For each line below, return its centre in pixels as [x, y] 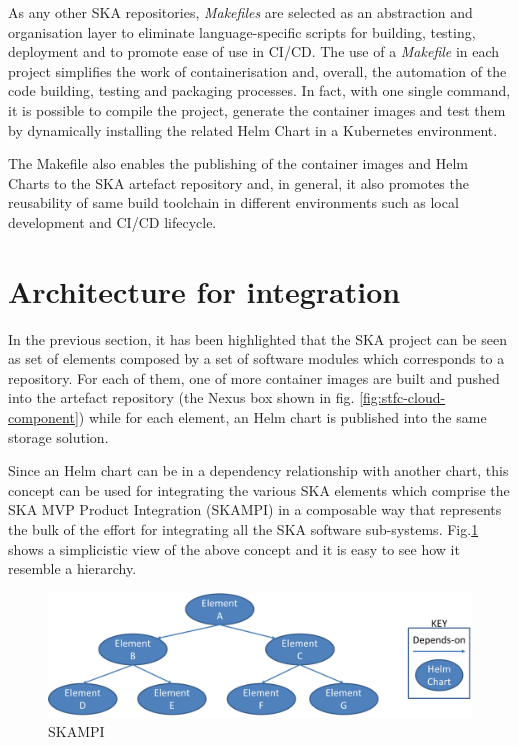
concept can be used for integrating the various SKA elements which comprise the [259, 489]
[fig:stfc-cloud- [402, 397]
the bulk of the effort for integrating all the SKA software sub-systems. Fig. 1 [243, 529]
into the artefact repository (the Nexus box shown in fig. [181, 397]
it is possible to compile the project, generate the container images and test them [257, 109]
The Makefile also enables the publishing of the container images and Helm [238, 163]
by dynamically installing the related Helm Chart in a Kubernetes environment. [253, 129]
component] [43, 417]
